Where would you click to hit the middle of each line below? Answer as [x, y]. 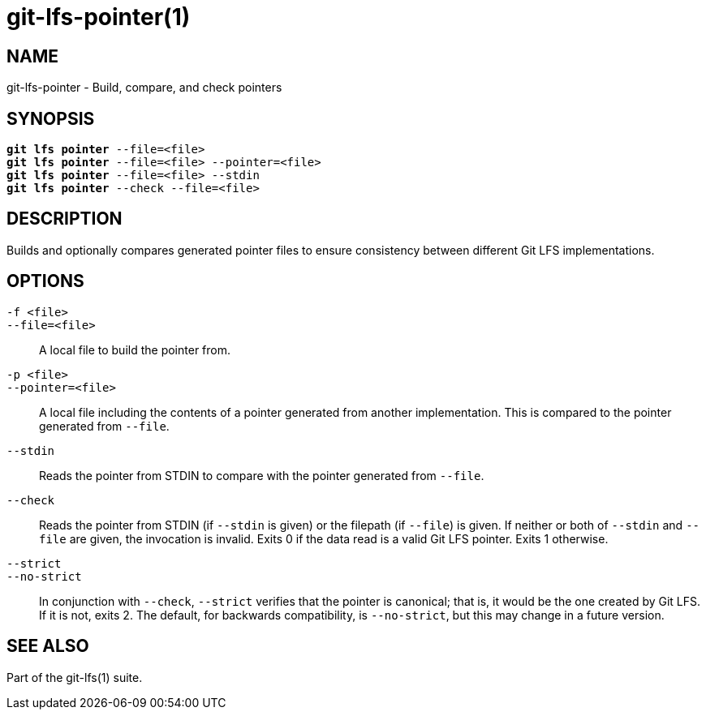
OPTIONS [45, 281]
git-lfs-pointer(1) [99, 17]
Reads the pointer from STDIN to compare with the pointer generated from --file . [262, 475]
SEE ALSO [48, 646]
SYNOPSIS [51, 118]
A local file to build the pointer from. [135, 349]
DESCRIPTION [65, 219]
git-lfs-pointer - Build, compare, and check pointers [144, 88]
